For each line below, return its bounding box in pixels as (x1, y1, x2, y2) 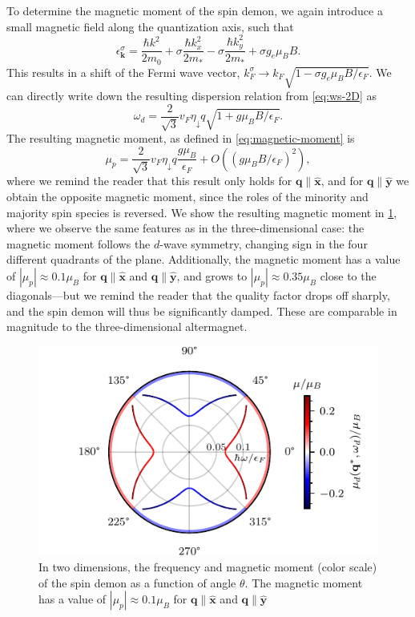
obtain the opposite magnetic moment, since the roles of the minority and (6, 188, 369, 205)
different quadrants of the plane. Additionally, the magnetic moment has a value (6, 251, 401, 268)
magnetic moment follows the (6, 235, 151, 252)
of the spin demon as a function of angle (38, 574, 236, 591)
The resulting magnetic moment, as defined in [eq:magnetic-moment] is (6, 130, 355, 147)
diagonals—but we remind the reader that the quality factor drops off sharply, (6, 287, 390, 304)
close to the (320, 268, 377, 284)
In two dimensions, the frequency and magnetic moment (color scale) (38, 559, 377, 575)
